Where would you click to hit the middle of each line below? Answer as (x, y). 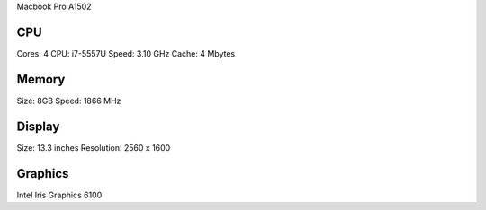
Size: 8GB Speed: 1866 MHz (69, 101)
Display (38, 126)
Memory (41, 79)
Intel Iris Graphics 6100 (59, 195)
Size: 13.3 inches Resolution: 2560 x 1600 (94, 147)
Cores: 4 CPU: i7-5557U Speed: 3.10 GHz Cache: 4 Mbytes (126, 53)
